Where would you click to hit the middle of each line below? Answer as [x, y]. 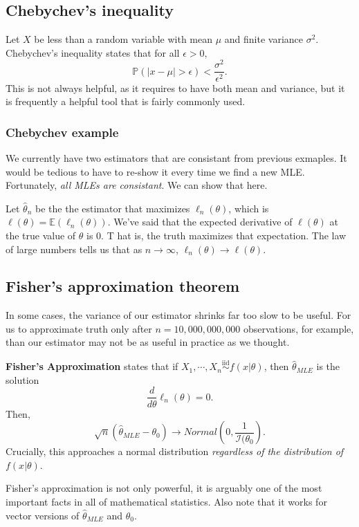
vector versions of [43, 515]
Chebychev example [62, 132]
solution [22, 379]
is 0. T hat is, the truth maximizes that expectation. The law [217, 235]
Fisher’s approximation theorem [123, 286]
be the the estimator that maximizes [112, 208]
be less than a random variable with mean [123, 39]
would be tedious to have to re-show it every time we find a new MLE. [155, 171]
